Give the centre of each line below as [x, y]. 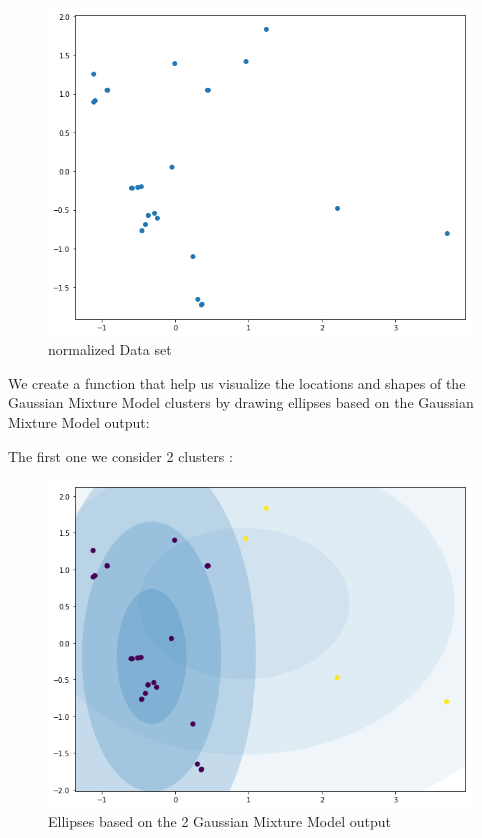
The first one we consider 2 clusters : [120, 455]
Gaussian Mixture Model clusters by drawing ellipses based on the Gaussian [241, 402]
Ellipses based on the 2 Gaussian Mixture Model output [219, 821]
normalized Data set [110, 349]
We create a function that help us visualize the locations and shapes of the [237, 382]
